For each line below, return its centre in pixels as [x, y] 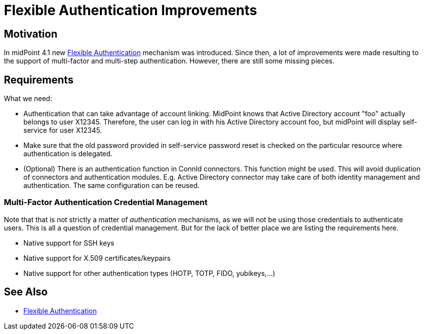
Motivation [31, 34]
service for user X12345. [63, 130]
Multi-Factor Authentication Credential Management [106, 202]
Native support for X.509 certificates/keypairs [97, 258]
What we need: [28, 99]
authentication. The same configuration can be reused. [112, 186]
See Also [26, 292]
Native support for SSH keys [69, 243]
